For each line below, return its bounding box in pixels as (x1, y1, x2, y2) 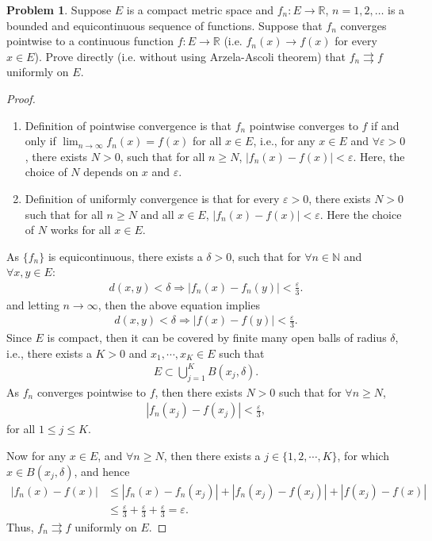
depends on (83, 163, 139, 180)
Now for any (6, 447, 67, 463)
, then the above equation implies (97, 296, 260, 313)
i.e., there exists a (6, 344, 92, 361)
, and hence (74, 462, 130, 479)
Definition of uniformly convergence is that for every (25, 190, 280, 206)
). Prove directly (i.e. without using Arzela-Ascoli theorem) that (34, 48, 346, 64)
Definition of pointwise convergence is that (25, 117, 231, 133)
